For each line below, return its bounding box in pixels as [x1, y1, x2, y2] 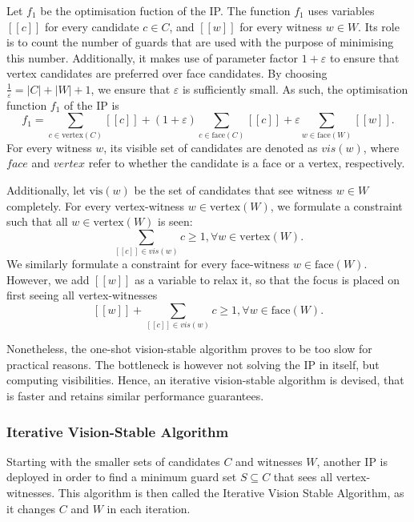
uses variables [307, 2, 375, 18]
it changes [6, 500, 56, 516]
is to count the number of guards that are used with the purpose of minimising [6, 34, 394, 50]
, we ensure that [90, 80, 171, 97]
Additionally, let [6, 181, 86, 198]
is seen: [157, 213, 193, 230]
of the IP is [64, 96, 119, 113]
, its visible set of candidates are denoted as [103, 139, 318, 155]
